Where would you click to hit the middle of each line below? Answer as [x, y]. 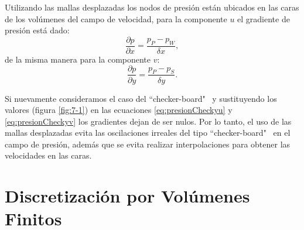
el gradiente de [264, 18]
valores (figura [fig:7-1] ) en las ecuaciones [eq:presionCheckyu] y [119, 110]
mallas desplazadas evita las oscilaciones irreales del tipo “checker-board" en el [148, 133]
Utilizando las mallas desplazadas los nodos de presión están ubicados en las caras [152, 7]
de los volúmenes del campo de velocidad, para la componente [116, 18]
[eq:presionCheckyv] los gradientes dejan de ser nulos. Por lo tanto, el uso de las [148, 121]
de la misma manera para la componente [78, 59]
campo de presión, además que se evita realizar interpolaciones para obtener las [148, 144]
